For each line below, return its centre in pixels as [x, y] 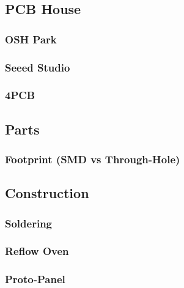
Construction [47, 193]
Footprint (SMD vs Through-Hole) [93, 159]
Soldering [28, 223]
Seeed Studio [38, 67]
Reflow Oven [37, 251]
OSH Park [31, 39]
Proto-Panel [35, 279]
